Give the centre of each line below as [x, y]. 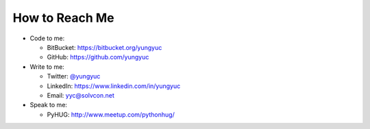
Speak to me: [49, 105]
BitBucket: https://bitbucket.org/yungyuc [104, 47]
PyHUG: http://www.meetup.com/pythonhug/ [111, 114]
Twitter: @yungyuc [74, 76]
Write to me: [47, 67]
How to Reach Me [63, 18]
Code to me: [47, 38]
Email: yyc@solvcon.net [81, 95]
